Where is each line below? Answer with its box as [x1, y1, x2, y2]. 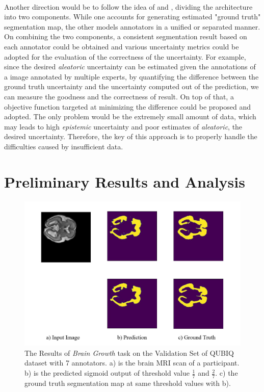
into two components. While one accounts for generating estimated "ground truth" [4, 11, 261, 22]
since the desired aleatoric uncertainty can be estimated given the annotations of [4, 61, 256, 72]
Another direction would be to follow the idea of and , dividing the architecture [4, 1, 253, 12]
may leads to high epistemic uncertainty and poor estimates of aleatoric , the [4, 121, 243, 132]
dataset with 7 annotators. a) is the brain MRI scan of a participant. [24, 357, 240, 368]
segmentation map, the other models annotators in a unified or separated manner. [4, 21, 260, 32]
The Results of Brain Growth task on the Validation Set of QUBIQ [24, 347, 234, 358]
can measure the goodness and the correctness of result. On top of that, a [4, 91, 234, 101]
